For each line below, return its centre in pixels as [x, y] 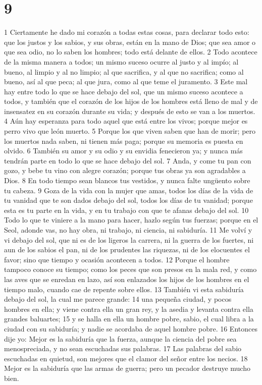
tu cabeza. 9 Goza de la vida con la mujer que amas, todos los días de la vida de [129, 190]
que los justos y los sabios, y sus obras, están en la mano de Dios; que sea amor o [130, 42]
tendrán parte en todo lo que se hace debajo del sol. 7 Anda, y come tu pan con [128, 160]
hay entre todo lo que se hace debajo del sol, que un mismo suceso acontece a [124, 91]
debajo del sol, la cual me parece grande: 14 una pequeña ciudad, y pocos [118, 299]
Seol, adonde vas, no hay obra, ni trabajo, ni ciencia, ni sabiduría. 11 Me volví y [128, 230]
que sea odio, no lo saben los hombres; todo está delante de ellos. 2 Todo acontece [131, 52]
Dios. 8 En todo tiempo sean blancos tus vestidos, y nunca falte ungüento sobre [127, 180]
